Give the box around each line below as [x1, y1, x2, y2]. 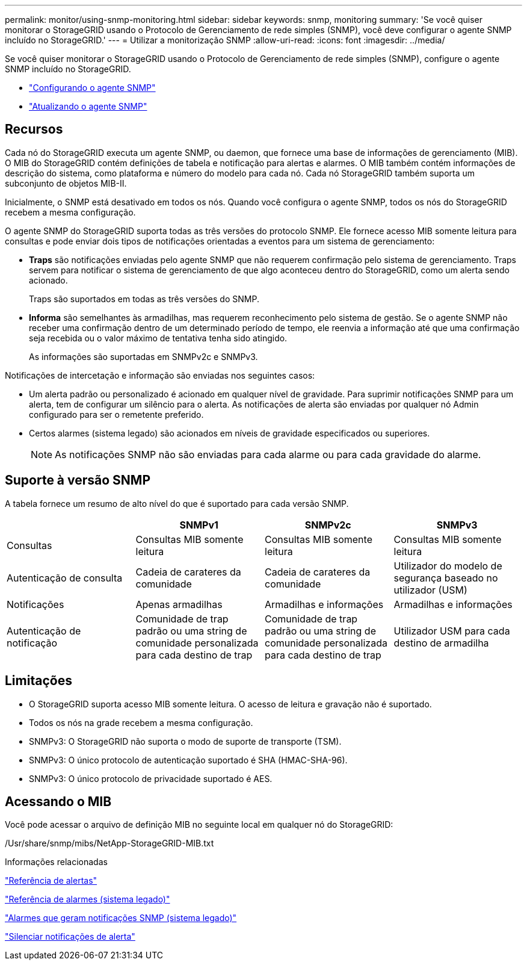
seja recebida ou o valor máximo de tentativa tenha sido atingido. [29, 332, 288, 343]
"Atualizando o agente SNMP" [29, 101, 147, 111]
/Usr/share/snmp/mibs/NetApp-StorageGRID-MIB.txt [5, 838, 214, 849]
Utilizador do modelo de [393, 559, 502, 572]
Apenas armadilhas [135, 598, 223, 610]
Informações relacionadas [5, 857, 108, 867]
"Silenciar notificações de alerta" [5, 931, 135, 942]
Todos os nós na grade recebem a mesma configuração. [29, 717, 253, 728]
